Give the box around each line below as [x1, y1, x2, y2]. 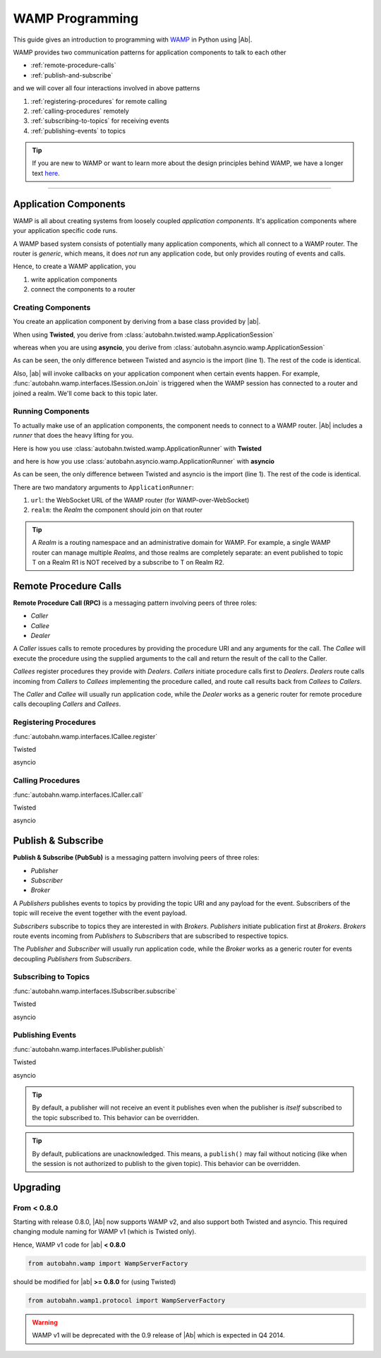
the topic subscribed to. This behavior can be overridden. [32, 1113, 200, 1122]
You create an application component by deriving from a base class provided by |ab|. [13, 318, 261, 326]
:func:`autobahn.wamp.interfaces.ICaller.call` [13, 791, 144, 799]
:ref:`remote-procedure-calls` [30, 61, 116, 70]
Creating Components [13, 302, 91, 312]
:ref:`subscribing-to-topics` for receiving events [30, 116, 169, 125]
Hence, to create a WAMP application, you [13, 262, 137, 271]
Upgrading [13, 1181, 61, 1193]
